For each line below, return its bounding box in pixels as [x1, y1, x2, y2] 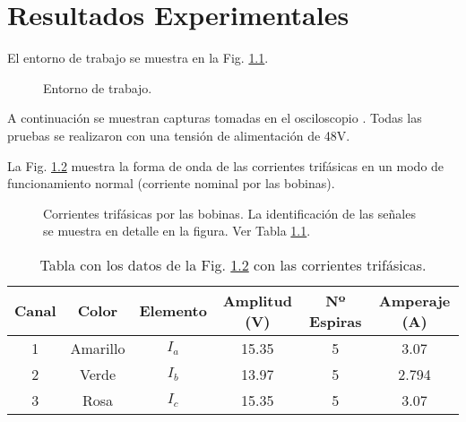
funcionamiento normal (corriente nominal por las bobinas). [7, 174, 335, 193]
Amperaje [378, 289, 451, 311]
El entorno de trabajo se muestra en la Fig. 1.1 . [7, 48, 269, 67]
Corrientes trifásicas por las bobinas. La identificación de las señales [43, 203, 416, 222]
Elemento [139, 300, 207, 322]
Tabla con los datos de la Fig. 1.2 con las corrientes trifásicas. [39, 254, 427, 275]
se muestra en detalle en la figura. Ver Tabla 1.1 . [43, 221, 311, 240]
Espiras [309, 310, 362, 332]
